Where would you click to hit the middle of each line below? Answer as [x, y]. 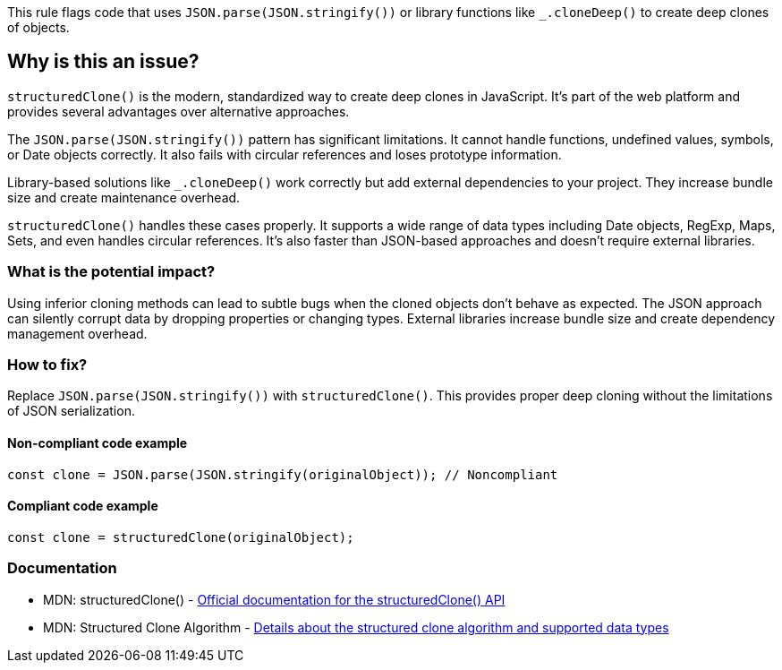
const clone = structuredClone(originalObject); [181, 537]
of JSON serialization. [71, 411]
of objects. [38, 27]
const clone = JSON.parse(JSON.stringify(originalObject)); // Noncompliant [283, 474]
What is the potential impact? [111, 272]
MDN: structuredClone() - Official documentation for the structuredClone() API [274, 599]
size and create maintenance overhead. [124, 197]
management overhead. [77, 333]
